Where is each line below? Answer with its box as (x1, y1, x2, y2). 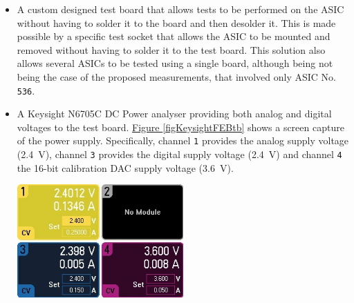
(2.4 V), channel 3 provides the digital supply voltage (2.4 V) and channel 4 (17, 147, 342, 162)
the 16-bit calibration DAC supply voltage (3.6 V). (17, 160, 234, 175)
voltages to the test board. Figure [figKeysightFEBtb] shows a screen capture (17, 119, 344, 134)
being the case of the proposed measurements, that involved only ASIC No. (17, 69, 336, 84)
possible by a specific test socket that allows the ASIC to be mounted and (17, 29, 330, 43)
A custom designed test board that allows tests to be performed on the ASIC (17, 2, 344, 16)
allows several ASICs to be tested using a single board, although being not (17, 56, 333, 70)
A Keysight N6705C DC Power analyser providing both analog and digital (17, 106, 332, 121)
